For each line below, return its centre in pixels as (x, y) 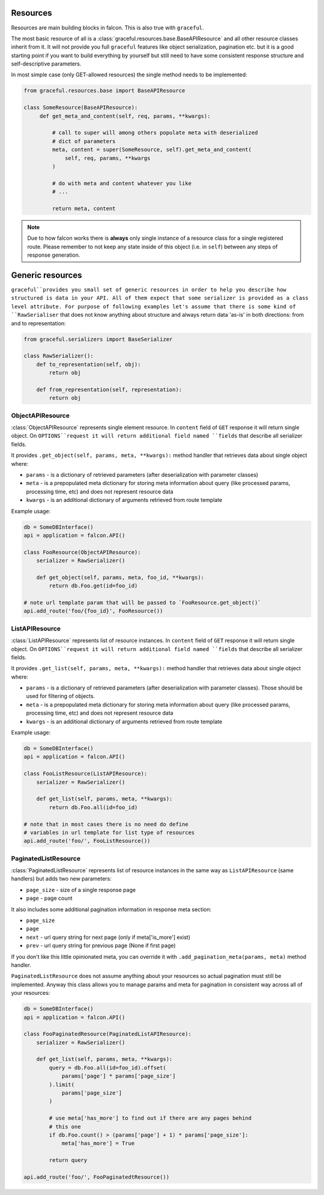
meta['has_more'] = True (98, 1143)
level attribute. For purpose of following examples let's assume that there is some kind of (154, 306)
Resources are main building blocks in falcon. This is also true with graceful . (107, 28)
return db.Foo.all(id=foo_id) (93, 807)
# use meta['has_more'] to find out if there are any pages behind (150, 1118)
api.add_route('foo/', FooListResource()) (87, 841)
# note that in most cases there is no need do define (106, 824)
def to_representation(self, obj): (88, 364)
